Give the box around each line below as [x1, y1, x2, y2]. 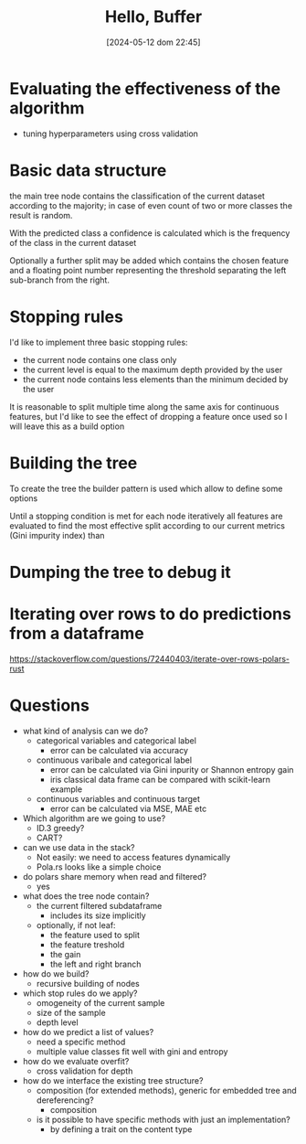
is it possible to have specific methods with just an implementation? [36, 1114, 290, 1125]
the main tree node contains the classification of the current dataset [9, 190, 265, 201]
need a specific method [36, 1036, 126, 1047]
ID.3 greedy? [36, 822, 85, 833]
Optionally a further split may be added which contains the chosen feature [9, 254, 290, 266]
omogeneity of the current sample [36, 997, 165, 1008]
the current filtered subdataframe [36, 900, 163, 911]
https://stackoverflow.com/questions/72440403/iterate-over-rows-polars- [9, 653, 290, 664]
